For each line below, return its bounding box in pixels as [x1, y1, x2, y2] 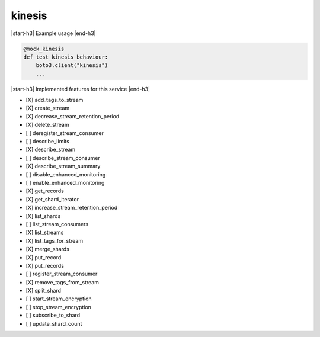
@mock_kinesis [23, 45, 65, 52]
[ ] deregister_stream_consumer [25, 129, 104, 136]
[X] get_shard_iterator [25, 195, 79, 203]
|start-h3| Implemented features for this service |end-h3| [11, 85, 151, 92]
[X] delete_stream [25, 121, 69, 129]
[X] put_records [25, 262, 65, 269]
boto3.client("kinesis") [36, 62, 108, 69]
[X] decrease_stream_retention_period [25, 113, 120, 120]
